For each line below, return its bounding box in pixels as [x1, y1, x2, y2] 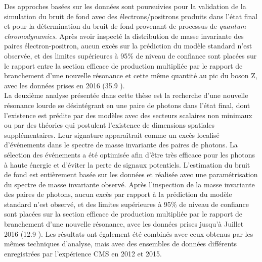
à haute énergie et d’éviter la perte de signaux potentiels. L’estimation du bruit [4, 159, 250, 170]
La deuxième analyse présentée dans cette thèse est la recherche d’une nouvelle [4, 90, 248, 100]
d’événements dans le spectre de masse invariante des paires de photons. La [4, 139, 238, 150]
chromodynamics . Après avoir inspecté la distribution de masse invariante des [4, 30, 244, 41]
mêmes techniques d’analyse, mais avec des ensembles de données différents [4, 238, 237, 249]
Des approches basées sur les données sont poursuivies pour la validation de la [4, 1, 246, 11]
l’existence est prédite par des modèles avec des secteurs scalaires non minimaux [4, 110, 252, 120]
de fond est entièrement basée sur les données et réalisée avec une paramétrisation [4, 169, 258, 180]
